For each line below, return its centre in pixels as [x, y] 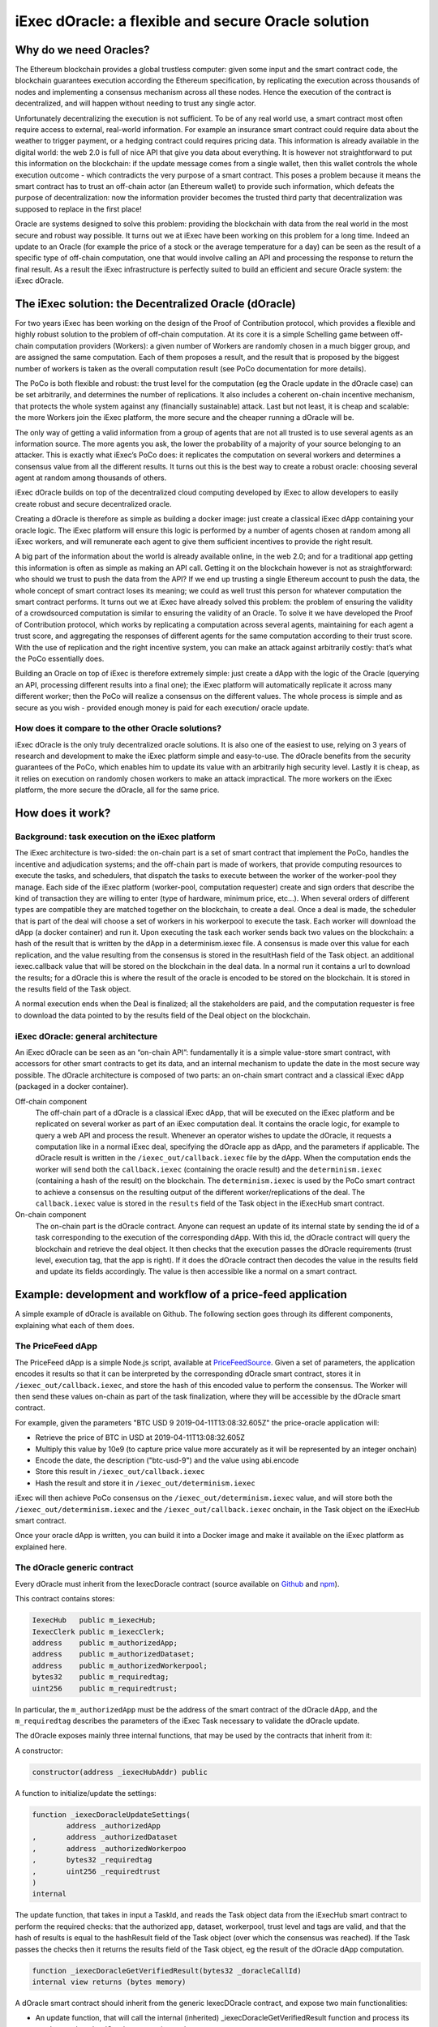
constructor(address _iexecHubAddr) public [120, 1772]
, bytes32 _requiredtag [92, 1860]
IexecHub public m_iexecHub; [94, 1620]
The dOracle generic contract [74, 1567]
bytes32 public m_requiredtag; [101, 1677]
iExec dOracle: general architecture [86, 1036]
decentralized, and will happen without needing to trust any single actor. [135, 103]
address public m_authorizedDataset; [113, 1654]
